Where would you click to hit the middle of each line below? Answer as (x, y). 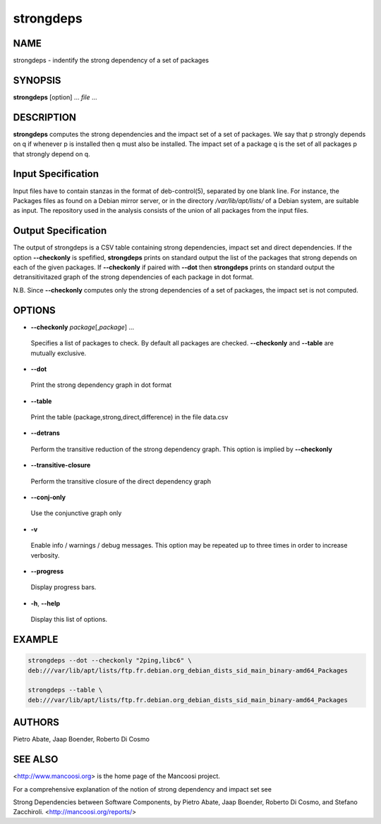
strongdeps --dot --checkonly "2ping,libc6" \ (110, 660)
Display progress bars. (64, 587)
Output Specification (60, 231)
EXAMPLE (36, 639)
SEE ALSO (36, 760)
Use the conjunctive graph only (76, 513)
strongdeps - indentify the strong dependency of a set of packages (111, 61)
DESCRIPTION (45, 117)
